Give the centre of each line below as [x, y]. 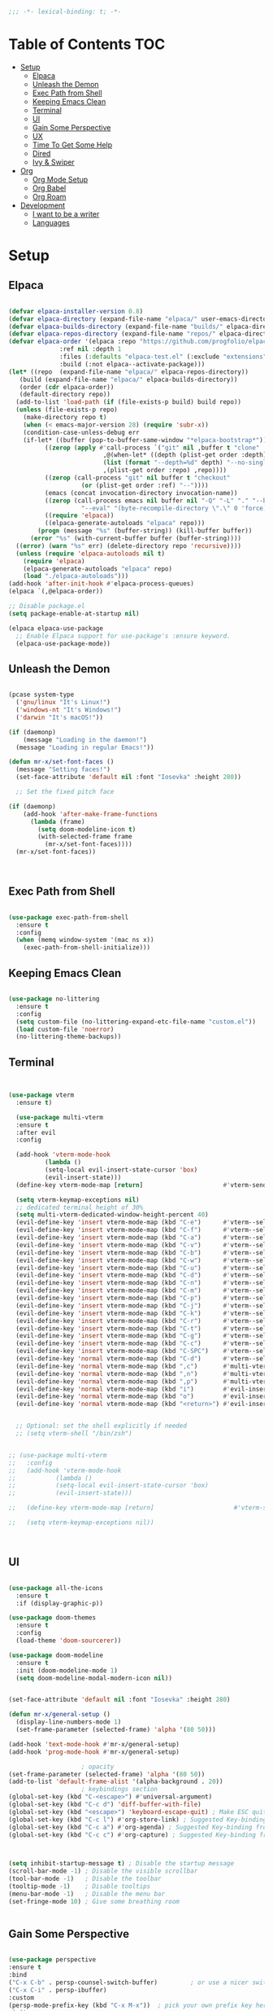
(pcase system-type [41, 695]
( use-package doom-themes [52, 1618]
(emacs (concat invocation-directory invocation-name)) [141, 493]
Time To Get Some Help [72, 145]
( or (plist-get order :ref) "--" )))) [145, 485]
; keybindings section [119, 1790]
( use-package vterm [41, 1095]
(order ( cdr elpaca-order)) [67, 387]
